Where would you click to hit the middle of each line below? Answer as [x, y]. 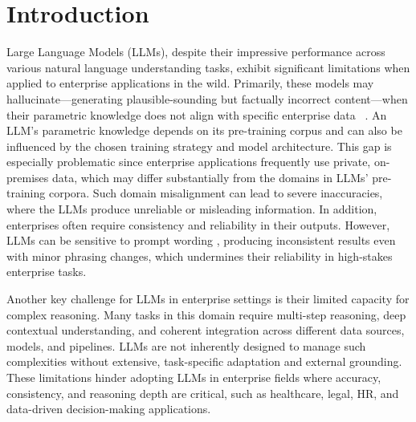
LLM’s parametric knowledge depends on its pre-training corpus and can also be [204, 130]
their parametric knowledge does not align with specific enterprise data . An [197, 114]
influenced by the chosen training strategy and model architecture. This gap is [199, 146]
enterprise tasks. [47, 272]
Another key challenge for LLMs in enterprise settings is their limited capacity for [208, 299]
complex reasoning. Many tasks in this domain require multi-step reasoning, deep [206, 314]
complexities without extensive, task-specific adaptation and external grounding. [204, 361]
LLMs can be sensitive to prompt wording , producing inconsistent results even [201, 240]
